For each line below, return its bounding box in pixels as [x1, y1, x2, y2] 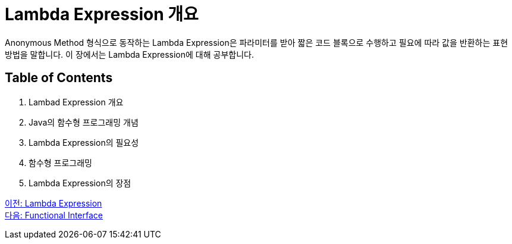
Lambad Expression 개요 [29, 96, 124, 107]
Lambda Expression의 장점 [29, 177, 131, 188]
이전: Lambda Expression [5, 198, 102, 208]
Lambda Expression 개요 [5, 4, 199, 24]
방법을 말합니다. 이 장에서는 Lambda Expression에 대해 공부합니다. [5, 49, 254, 60]
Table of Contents [5, 70, 113, 86]
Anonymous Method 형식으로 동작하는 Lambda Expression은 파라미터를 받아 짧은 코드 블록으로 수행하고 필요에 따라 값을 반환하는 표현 [5, 37, 508, 48]
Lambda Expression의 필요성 [29, 137, 139, 148]
